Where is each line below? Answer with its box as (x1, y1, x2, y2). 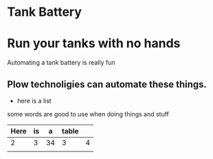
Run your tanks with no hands (7, 36, 181, 52)
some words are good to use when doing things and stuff (7, 109, 170, 118)
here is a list (16, 96, 52, 105)
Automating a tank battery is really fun (7, 59, 115, 67)
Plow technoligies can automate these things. (7, 78, 208, 90)
